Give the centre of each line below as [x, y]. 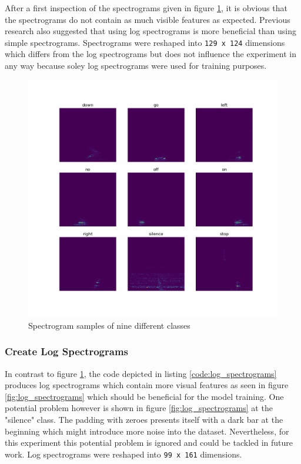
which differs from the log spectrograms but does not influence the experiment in [150, 54]
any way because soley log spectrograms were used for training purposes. [136, 66]
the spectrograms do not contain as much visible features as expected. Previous [148, 19]
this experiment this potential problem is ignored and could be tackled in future [149, 443]
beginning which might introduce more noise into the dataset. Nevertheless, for [147, 431]
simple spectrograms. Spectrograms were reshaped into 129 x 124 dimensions [145, 42]
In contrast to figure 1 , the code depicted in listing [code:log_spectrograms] [141, 373]
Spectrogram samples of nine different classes [109, 325]
